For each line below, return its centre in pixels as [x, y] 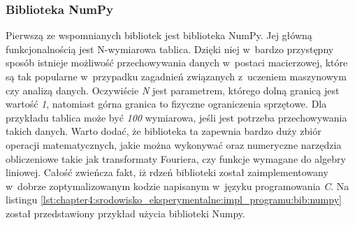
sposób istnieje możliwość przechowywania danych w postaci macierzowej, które [177, 63]
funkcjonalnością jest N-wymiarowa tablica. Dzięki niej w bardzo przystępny [170, 49]
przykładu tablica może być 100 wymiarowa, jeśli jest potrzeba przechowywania [176, 117]
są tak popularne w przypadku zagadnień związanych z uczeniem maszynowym [176, 76]
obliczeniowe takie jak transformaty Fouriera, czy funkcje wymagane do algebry [176, 158]
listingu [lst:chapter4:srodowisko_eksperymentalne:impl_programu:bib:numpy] [174, 199]
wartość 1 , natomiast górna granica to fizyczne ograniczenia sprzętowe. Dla [166, 104]
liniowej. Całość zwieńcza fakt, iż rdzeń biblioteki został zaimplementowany [167, 172]
